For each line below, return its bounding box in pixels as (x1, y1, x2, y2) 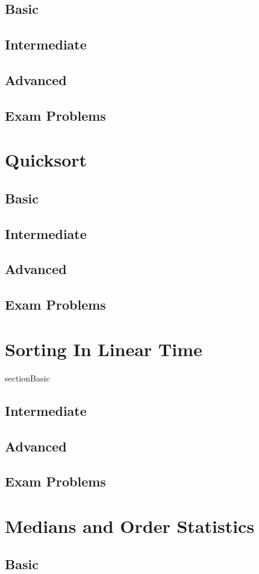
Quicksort (5, 147, 87, 172)
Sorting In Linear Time (5, 336, 202, 361)
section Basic (5, 371, 50, 384)
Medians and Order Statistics (5, 513, 255, 538)
